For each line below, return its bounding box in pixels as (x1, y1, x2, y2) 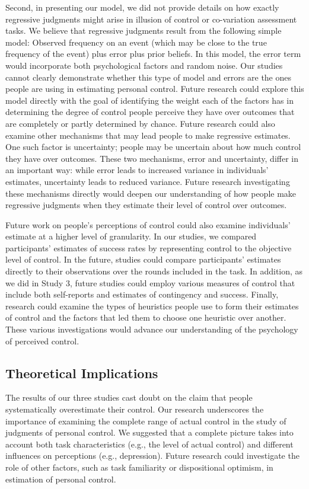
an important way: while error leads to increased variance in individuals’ (5, 164, 269, 176)
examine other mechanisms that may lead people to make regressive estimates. (5, 129, 291, 141)
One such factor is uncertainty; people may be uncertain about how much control (5, 140, 301, 153)
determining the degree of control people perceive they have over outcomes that (5, 106, 295, 118)
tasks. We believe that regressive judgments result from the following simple (5, 24, 282, 37)
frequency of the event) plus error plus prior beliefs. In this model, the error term (5, 47, 301, 60)
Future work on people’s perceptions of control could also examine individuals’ (5, 218, 291, 231)
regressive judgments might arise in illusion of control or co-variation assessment (5, 12, 297, 25)
